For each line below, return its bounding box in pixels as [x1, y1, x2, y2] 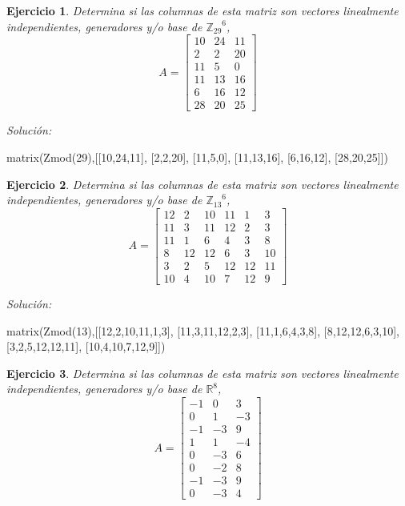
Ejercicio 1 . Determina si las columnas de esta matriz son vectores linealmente [6, 2, 399, 18]
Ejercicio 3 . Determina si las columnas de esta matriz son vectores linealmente [6, 364, 399, 381]
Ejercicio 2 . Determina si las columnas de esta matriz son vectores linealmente [6, 175, 399, 192]
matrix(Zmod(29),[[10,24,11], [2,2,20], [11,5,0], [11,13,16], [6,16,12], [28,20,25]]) [6, 148, 388, 165]
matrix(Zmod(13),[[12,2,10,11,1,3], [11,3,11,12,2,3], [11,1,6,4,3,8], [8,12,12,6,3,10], [6, 322, 399, 339]
